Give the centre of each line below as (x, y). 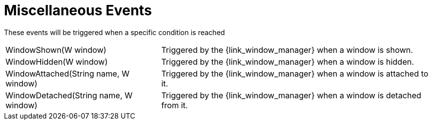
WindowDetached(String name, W (69, 95)
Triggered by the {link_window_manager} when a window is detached (291, 95)
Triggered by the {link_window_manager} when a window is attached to (295, 73)
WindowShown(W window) (56, 50)
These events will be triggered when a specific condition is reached (115, 32)
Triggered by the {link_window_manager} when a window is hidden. (288, 62)
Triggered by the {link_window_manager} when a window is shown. (287, 50)
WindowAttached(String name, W (67, 73)
